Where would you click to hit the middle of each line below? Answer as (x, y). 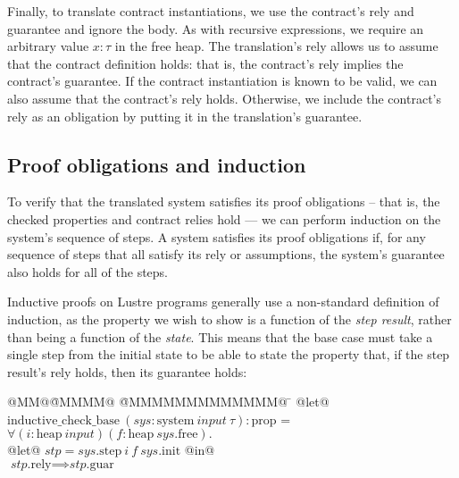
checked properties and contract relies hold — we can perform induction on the (224, 218)
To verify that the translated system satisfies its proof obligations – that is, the (224, 201)
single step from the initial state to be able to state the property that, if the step (229, 354)
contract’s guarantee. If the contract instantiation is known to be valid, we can (222, 81)
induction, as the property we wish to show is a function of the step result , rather (229, 319)
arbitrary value (48, 46)
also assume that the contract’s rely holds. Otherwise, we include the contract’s (224, 98)
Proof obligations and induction (157, 164)
